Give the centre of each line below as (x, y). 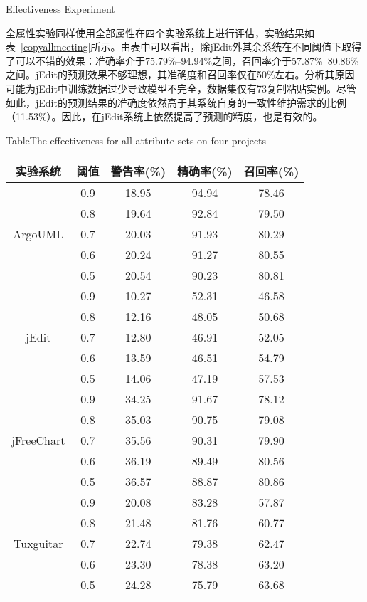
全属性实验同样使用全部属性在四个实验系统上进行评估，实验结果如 (160, 32)
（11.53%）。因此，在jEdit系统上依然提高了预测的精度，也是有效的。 (164, 116)
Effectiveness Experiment (60, 9)
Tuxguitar (38, 544)
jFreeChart (38, 440)
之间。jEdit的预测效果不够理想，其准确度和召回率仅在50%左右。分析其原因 (180, 74)
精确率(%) (205, 171)
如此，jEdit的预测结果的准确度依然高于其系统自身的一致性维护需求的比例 (176, 102)
